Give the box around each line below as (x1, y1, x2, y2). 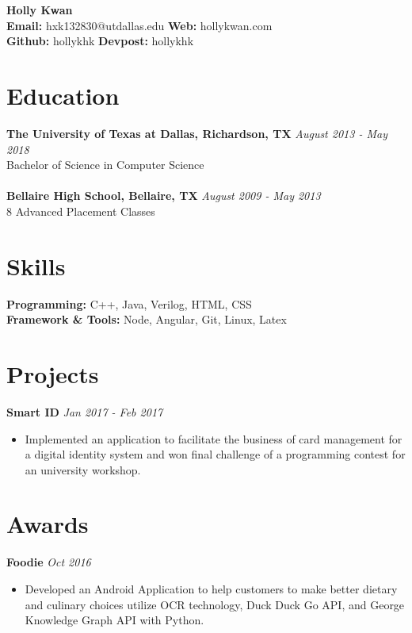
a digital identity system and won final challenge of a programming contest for (25, 446, 406, 462)
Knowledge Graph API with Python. (25, 612, 204, 628)
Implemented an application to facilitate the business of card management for (25, 430, 402, 447)
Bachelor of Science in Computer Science (6, 156, 204, 173)
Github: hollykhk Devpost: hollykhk (6, 33, 194, 49)
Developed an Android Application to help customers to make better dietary (25, 581, 398, 597)
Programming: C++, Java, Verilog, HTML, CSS (6, 295, 252, 312)
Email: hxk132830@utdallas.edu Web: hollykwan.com (6, 17, 273, 33)
